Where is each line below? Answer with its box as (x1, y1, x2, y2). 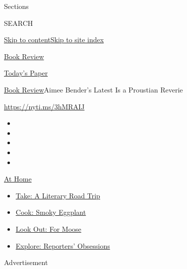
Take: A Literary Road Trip (15, 190, 100, 200)
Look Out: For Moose (15, 223, 81, 234)
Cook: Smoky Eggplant (15, 207, 86, 217)
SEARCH (4, 17, 33, 28)
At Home (4, 174, 32, 184)
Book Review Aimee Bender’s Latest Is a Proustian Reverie (4, 84, 183, 94)
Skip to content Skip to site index (4, 34, 104, 45)
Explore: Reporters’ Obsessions (15, 240, 110, 251)
